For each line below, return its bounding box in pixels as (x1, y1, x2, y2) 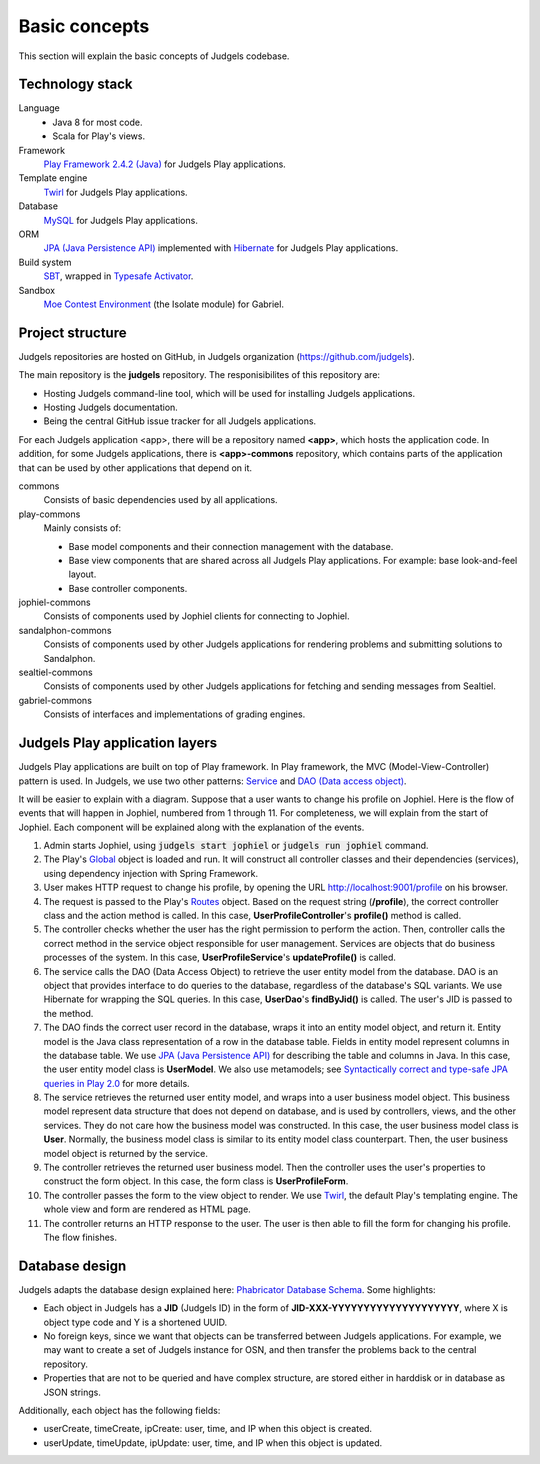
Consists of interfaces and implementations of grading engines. (43, 708, 306, 720)
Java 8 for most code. (52, 116, 143, 128)
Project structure (18, 324, 127, 341)
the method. (43, 1007, 94, 1019)
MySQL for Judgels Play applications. (43, 214, 199, 226)
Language (18, 102, 60, 114)
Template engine (18, 172, 88, 184)
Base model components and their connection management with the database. (68, 540, 394, 552)
